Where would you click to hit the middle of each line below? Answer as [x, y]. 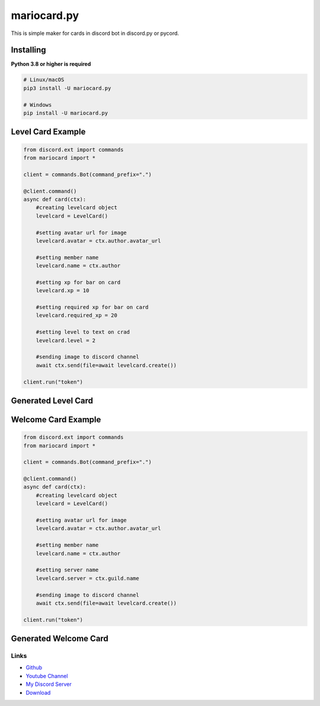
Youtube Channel [47, 676]
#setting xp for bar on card [78, 282]
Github [34, 667]
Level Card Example [48, 132]
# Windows [38, 105]
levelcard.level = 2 [66, 340]
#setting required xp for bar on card [92, 307]
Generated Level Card [52, 400]
